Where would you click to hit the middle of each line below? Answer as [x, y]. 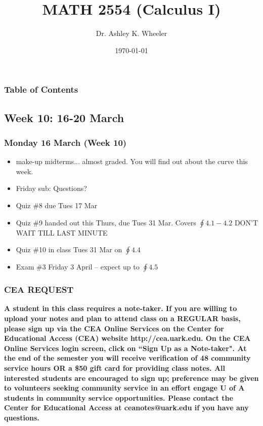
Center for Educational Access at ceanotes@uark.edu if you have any [126, 408]
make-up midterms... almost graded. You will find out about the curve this [132, 161]
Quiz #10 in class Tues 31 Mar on [69, 249]
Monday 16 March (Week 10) [65, 142]
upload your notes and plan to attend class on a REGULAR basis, [122, 318]
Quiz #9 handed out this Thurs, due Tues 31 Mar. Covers [106, 222]
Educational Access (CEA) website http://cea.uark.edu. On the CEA [127, 338]
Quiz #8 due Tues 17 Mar [57, 205]
